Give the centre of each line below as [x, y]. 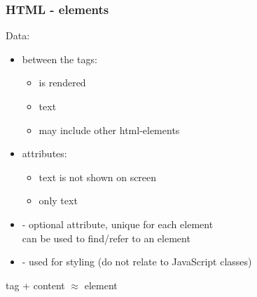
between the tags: [60, 59]
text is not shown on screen [98, 177]
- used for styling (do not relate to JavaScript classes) [137, 262]
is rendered [62, 82]
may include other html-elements [109, 130]
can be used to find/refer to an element [106, 238]
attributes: [44, 153]
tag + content [35, 285]
